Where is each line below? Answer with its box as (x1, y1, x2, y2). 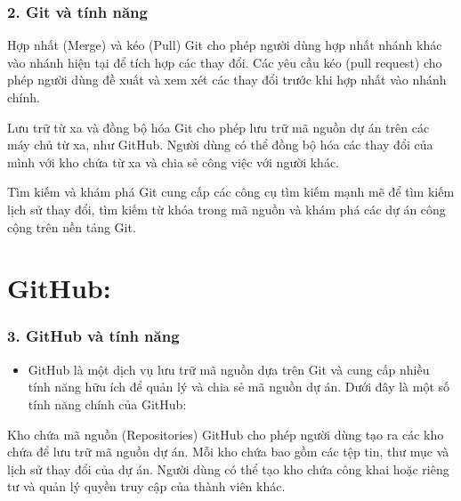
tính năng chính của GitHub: (28, 394, 187, 413)
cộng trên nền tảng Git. (7, 217, 136, 236)
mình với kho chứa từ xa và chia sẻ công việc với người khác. (7, 152, 340, 171)
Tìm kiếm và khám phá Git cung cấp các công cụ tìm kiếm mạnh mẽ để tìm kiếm (7, 182, 455, 201)
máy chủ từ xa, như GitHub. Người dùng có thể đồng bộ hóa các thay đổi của (7, 135, 433, 154)
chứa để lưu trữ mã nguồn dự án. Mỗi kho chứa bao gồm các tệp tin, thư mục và (7, 442, 449, 461)
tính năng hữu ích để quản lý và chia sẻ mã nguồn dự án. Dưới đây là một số (28, 377, 450, 396)
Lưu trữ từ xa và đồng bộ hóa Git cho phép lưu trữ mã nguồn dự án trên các (7, 117, 430, 136)
